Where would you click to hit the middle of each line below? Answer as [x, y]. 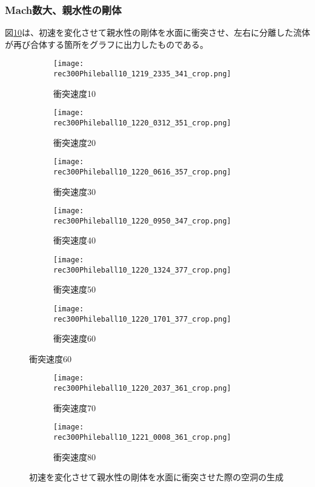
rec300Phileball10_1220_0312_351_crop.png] [142, 123]
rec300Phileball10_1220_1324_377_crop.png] [142, 270]
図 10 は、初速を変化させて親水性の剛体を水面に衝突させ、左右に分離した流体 [157, 32]
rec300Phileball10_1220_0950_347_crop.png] [142, 221]
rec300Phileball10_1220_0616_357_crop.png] [142, 172]
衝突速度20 [75, 142]
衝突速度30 [75, 191]
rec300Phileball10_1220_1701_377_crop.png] [142, 319]
